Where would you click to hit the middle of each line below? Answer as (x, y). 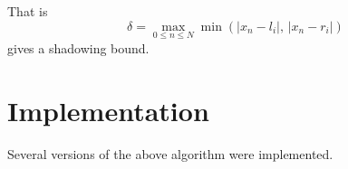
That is (28, 11)
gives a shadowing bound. (78, 47)
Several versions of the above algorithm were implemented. (170, 153)
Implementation (108, 110)
